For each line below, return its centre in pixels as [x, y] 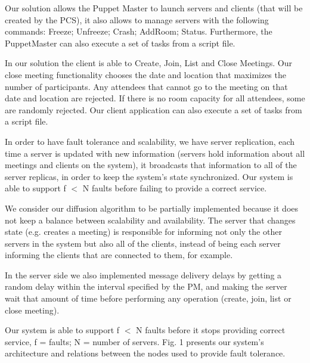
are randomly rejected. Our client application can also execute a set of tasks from [154, 109]
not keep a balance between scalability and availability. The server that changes [150, 220]
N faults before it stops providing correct [211, 330]
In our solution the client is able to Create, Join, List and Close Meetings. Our [148, 63]
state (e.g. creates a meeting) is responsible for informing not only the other [143, 232]
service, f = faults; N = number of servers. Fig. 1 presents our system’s [134, 341]
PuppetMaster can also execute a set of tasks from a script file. [120, 43]
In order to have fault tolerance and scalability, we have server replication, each [150, 141]
